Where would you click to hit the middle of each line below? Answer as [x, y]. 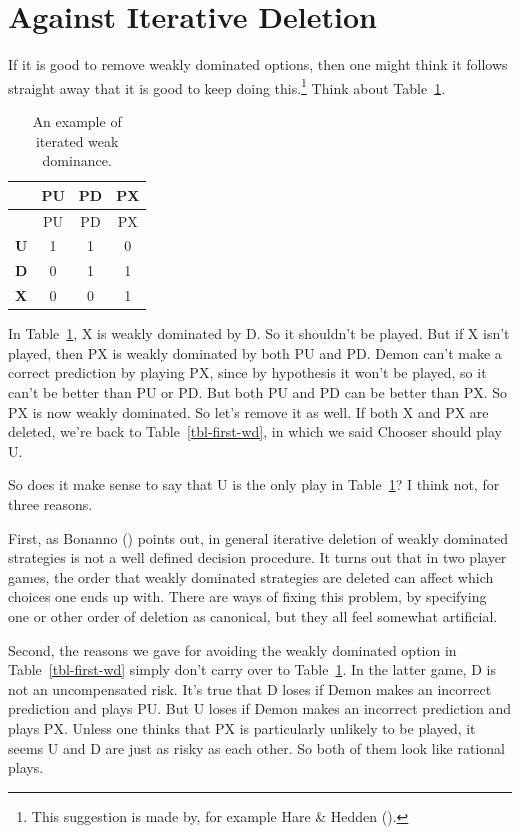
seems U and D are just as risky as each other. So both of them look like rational [256, 747]
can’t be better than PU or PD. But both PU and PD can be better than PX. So [258, 392]
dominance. [77, 160]
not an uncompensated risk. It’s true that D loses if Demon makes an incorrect [250, 688]
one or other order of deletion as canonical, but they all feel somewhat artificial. [253, 615]
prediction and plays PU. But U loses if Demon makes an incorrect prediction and [260, 708]
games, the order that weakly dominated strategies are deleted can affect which [251, 576]
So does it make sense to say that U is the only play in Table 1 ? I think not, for [254, 484]
